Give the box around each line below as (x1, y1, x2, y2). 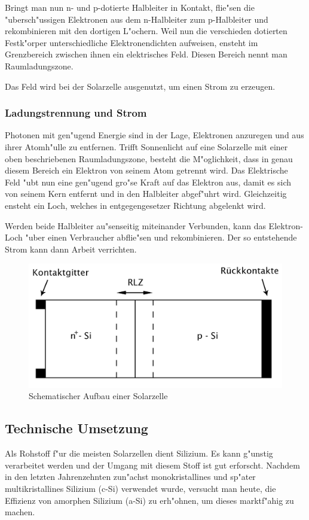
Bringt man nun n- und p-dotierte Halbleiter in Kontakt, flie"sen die (5, 1, 255, 13)
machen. (5, 506, 35, 518)
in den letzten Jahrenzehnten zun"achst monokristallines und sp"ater (5, 470, 256, 483)
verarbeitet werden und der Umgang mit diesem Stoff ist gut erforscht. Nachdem (5, 458, 300, 471)
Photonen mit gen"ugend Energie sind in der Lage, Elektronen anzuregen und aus (5, 129, 304, 141)
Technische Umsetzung (5, 419, 148, 437)
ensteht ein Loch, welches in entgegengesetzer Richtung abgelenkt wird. (5, 199, 266, 211)
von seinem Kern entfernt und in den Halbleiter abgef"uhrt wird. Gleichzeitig (5, 187, 287, 200)
